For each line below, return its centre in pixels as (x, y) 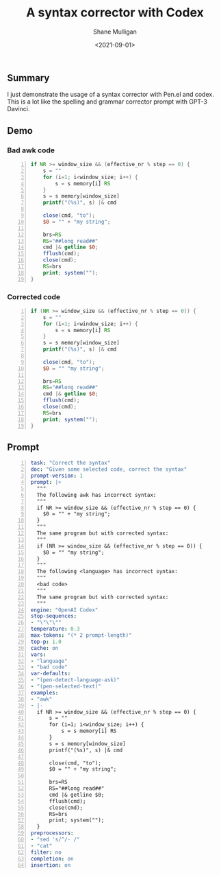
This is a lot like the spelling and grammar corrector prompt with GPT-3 (107, 102)
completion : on (52, 859)
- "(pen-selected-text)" (66, 687)
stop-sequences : (54, 616)
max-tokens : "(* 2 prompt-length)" (81, 635)
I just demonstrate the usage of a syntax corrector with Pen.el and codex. (110, 95)
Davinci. (18, 109)
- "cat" (41, 845)
